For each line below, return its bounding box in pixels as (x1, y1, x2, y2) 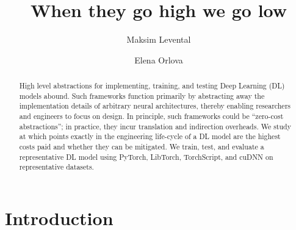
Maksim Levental (126, 33, 191, 46)
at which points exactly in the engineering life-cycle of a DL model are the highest (19, 131, 281, 142)
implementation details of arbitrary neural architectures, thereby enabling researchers (19, 101, 291, 111)
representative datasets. (19, 162, 94, 172)
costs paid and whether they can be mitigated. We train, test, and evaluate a (19, 142, 264, 152)
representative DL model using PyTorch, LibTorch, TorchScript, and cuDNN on (19, 151, 273, 162)
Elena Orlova (134, 53, 183, 66)
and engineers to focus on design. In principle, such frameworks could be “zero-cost (19, 111, 284, 121)
